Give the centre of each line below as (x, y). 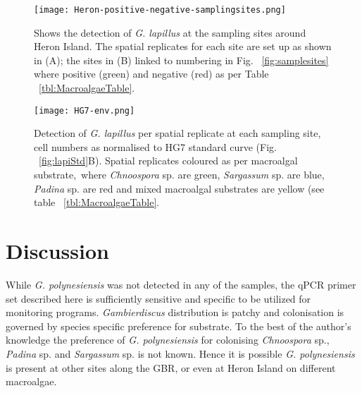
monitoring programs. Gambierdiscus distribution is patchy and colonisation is (175, 312)
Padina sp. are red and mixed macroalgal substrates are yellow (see (179, 188)
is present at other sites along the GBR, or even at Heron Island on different (171, 367)
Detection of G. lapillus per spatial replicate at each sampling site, (177, 133)
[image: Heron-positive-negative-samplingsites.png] (160, 10)
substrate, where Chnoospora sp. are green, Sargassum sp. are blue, (179, 175)
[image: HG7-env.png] (85, 110)
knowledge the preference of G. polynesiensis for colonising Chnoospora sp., (168, 340)
